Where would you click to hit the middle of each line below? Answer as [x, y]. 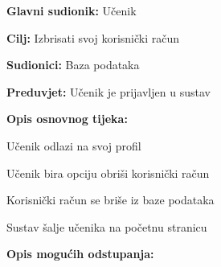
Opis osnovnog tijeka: [67, 119]
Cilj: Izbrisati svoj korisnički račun [93, 37]
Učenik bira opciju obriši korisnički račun [108, 173]
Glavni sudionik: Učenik [72, 10]
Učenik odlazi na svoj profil [74, 145]
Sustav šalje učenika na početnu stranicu [107, 226]
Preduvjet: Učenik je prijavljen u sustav [108, 91]
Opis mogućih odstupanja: [80, 254]
